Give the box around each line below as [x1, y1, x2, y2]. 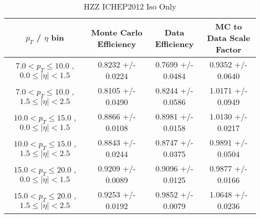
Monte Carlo [91, 26, 142, 38]
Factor [215, 43, 241, 55]
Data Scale [206, 32, 250, 43]
